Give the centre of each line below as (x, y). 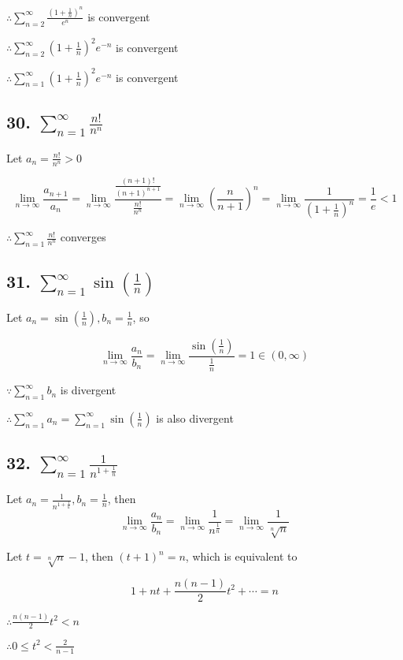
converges (83, 237)
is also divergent (195, 418)
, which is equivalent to (241, 556)
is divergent (88, 390)
